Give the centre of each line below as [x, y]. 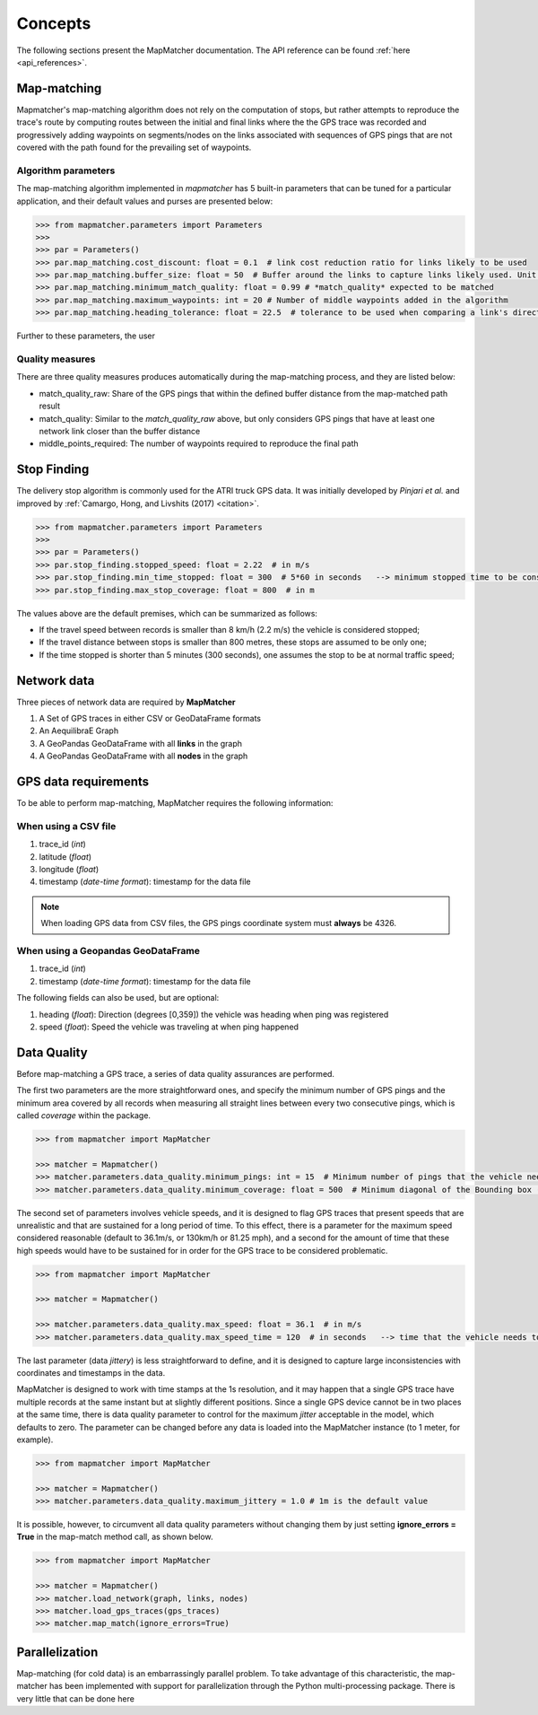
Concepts [54, 23]
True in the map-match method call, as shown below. [115, 1537]
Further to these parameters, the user [86, 336]
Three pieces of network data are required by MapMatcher [126, 702]
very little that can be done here [75, 1698]
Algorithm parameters [66, 171]
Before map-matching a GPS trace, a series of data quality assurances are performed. [176, 1073]
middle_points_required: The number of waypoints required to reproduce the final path [199, 443]
